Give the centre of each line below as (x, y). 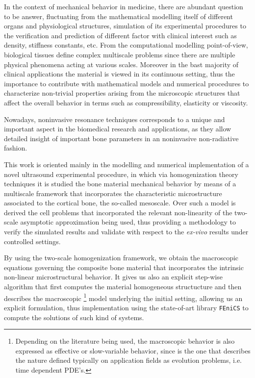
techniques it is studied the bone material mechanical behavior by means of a (120, 184)
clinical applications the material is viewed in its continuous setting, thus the (119, 74)
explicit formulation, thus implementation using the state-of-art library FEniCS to (126, 307)
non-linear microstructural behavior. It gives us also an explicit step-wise (113, 277)
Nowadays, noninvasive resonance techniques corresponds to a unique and (115, 119)
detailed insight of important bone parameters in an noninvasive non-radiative (121, 138)
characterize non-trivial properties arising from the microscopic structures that (122, 93)
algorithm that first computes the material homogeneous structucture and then (123, 287)
